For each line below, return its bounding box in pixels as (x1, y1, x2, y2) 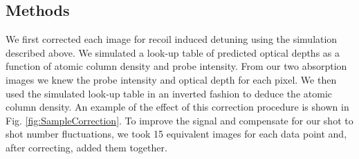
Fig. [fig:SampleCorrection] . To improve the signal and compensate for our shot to (6, 113, 353, 127)
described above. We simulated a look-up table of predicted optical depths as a (6, 45, 340, 59)
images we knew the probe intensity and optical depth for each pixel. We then (6, 72, 337, 86)
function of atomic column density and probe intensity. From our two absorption (6, 59, 347, 73)
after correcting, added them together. (6, 140, 167, 154)
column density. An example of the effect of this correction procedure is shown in (6, 100, 349, 114)
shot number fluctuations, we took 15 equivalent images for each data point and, (6, 127, 347, 141)
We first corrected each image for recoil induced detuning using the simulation (6, 32, 338, 46)
